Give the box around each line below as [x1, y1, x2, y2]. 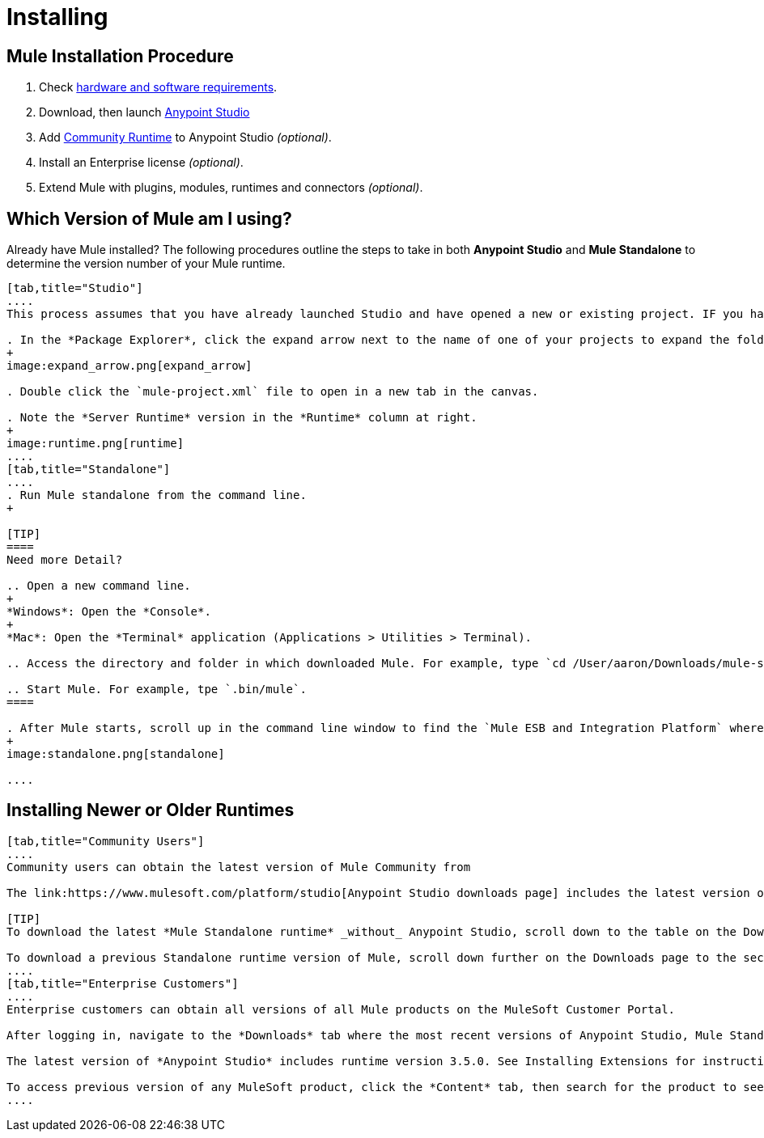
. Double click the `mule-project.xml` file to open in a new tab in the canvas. [6, 385, 539, 399]
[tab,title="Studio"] [6, 281, 143, 295]
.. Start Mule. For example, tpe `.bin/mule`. [6, 683, 307, 696]
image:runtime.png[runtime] [6, 437, 185, 451]
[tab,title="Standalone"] [6, 463, 171, 476]
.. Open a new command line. [6, 579, 191, 593]
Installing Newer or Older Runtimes [6, 800, 295, 821]
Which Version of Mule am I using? [6, 208, 292, 229]
